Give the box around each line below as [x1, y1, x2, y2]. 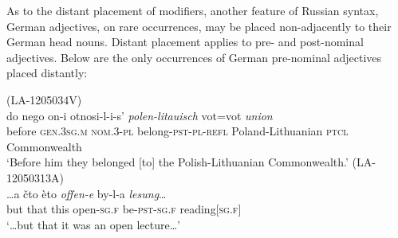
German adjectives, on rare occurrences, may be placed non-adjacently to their [6, 18, 392, 34]
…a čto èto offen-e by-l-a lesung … [6, 185, 167, 201]
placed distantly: [6, 64, 88, 81]
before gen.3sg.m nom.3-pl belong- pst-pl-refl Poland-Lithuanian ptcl [6, 123, 349, 139]
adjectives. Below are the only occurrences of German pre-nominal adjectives [6, 49, 382, 65]
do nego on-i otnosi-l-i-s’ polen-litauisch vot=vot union [6, 107, 273, 123]
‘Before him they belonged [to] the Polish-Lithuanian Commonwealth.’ [6, 154, 349, 170]
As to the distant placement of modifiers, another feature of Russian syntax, [6, 2, 379, 18]
